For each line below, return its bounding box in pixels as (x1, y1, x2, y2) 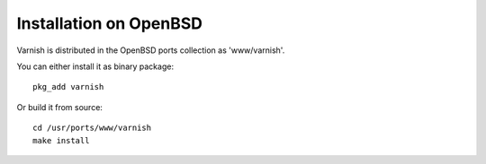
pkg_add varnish (32, 82, 104, 92)
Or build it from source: (16, 101, 103, 112)
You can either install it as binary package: (16, 61, 175, 72)
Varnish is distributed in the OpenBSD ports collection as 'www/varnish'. (16, 45, 285, 56)
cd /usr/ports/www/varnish (32, 123, 152, 134)
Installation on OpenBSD (16, 13, 202, 33)
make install (32, 135, 90, 145)
